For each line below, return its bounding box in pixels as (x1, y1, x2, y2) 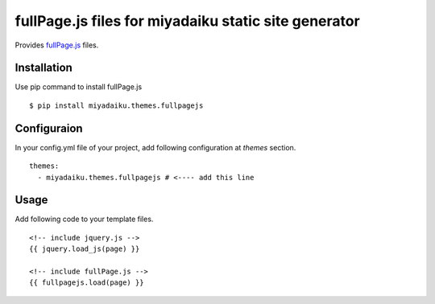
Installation (14, 61, 72, 75)
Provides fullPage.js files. (14, 40, 99, 50)
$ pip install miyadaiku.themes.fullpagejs (29, 101, 204, 110)
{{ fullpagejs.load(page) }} (29, 278, 144, 287)
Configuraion (14, 121, 84, 135)
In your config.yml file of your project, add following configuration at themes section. (14, 142, 296, 152)
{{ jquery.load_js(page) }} (29, 244, 140, 253)
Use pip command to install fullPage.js (14, 82, 143, 92)
